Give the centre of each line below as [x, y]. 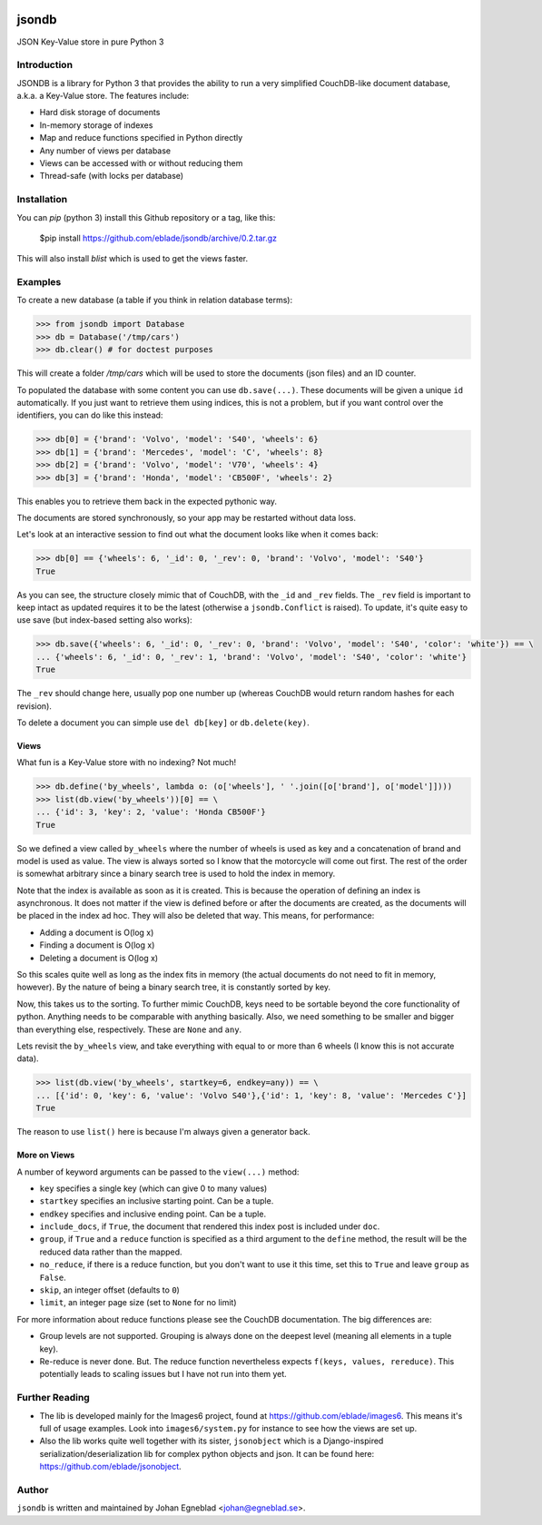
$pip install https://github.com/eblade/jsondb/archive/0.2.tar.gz [158, 238]
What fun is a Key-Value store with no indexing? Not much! [126, 762]
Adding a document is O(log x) [97, 932]
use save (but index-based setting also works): [104, 620]
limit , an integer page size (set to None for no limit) [138, 1303]
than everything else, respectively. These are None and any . [129, 1029]
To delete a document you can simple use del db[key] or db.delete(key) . [163, 723]
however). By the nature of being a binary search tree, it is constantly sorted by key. [174, 987]
